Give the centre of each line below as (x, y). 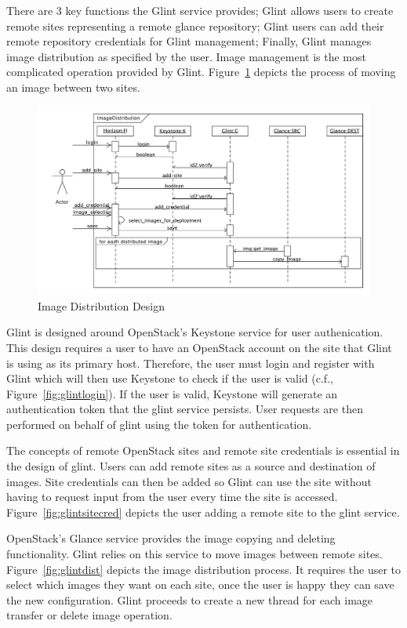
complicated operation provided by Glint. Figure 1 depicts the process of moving (201, 72)
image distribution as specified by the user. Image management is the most (186, 56)
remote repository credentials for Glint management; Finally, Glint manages (189, 41)
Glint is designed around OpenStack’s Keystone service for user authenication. (195, 332)
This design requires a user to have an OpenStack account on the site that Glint (199, 347)
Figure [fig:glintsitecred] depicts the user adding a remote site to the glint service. (203, 512)
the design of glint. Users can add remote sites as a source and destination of (191, 466)
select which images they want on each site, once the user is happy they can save (200, 584)
